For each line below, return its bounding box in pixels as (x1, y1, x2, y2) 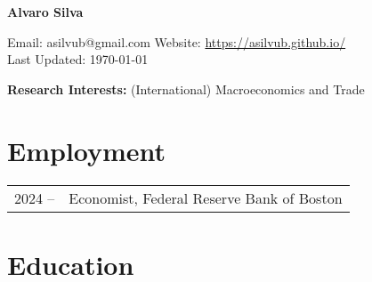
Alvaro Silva (7, 3, 84, 20)
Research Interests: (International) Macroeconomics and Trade (7, 79, 365, 98)
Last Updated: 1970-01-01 (7, 50, 149, 68)
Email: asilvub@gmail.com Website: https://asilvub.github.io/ (7, 32, 346, 51)
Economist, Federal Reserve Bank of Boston (69, 187, 343, 208)
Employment (7, 132, 166, 168)
